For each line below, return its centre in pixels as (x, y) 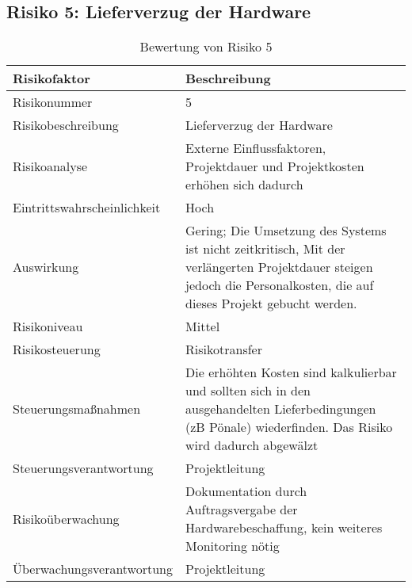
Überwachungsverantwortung (93, 569)
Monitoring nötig (233, 546)
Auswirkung (46, 267)
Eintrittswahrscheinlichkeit (87, 208)
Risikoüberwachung (66, 518)
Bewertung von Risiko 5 (206, 47)
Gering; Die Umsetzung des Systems (286, 231)
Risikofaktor (51, 78)
